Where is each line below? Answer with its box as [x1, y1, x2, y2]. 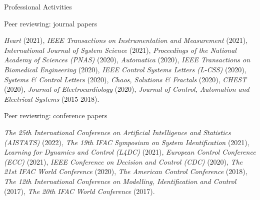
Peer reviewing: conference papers [4, 110, 107, 121]
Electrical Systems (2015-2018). [4, 93, 99, 104]
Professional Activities [4, 1, 72, 11]
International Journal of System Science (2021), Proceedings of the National [4, 44, 236, 55]
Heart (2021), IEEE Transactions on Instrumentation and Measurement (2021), [4, 35, 248, 45]
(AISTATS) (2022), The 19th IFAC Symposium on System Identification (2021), [4, 137, 249, 147]
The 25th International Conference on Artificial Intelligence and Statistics [4, 127, 231, 137]
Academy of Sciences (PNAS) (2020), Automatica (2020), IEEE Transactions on [4, 54, 250, 65]
